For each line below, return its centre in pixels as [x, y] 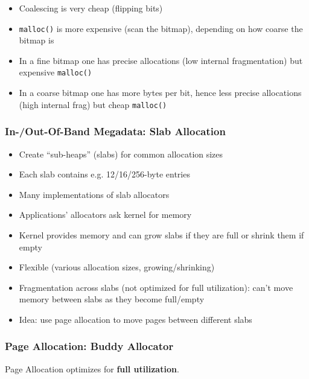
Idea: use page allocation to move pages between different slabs [135, 319]
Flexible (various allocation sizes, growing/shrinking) [117, 267]
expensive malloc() [56, 72]
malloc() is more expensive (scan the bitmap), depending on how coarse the [161, 28]
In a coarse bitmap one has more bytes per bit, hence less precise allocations [160, 93]
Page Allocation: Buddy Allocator [89, 346]
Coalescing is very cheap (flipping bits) [91, 8]
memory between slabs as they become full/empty [112, 299]
